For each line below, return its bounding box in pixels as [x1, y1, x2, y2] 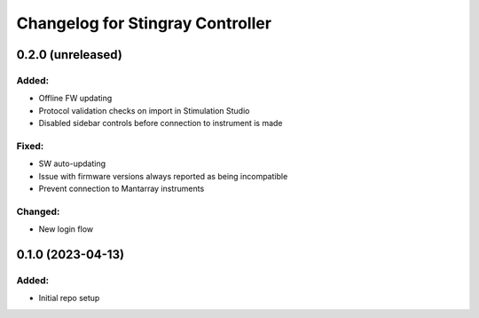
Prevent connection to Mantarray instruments [38, 183, 205, 195]
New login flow [38, 224, 93, 235]
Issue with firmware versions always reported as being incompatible [38, 171, 288, 181]
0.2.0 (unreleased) [16, 47, 123, 62]
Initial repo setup [38, 293, 100, 304]
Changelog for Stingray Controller [16, 13, 272, 33]
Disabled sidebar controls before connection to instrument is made [38, 118, 283, 129]
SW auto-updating [38, 158, 106, 169]
